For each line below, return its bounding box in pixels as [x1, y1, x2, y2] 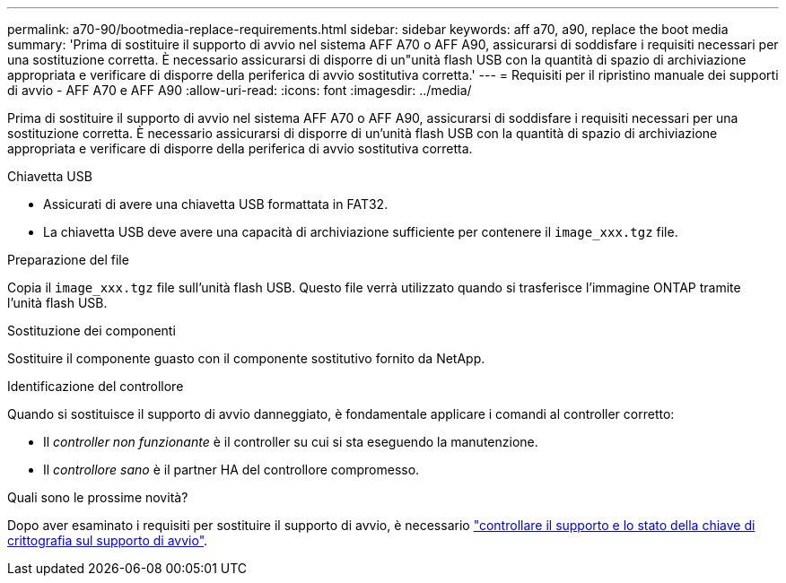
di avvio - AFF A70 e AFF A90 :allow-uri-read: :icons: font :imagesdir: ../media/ [7, 83, 472, 98]
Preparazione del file [7, 252, 129, 267]
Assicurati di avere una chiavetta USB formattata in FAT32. [43, 196, 389, 212]
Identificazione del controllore [7, 379, 184, 394]
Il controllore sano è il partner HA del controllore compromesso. [43, 462, 420, 477]
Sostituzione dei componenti [7, 323, 176, 338]
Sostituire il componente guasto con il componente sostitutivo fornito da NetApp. [7, 351, 485, 366]
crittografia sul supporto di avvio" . [7, 533, 208, 548]
